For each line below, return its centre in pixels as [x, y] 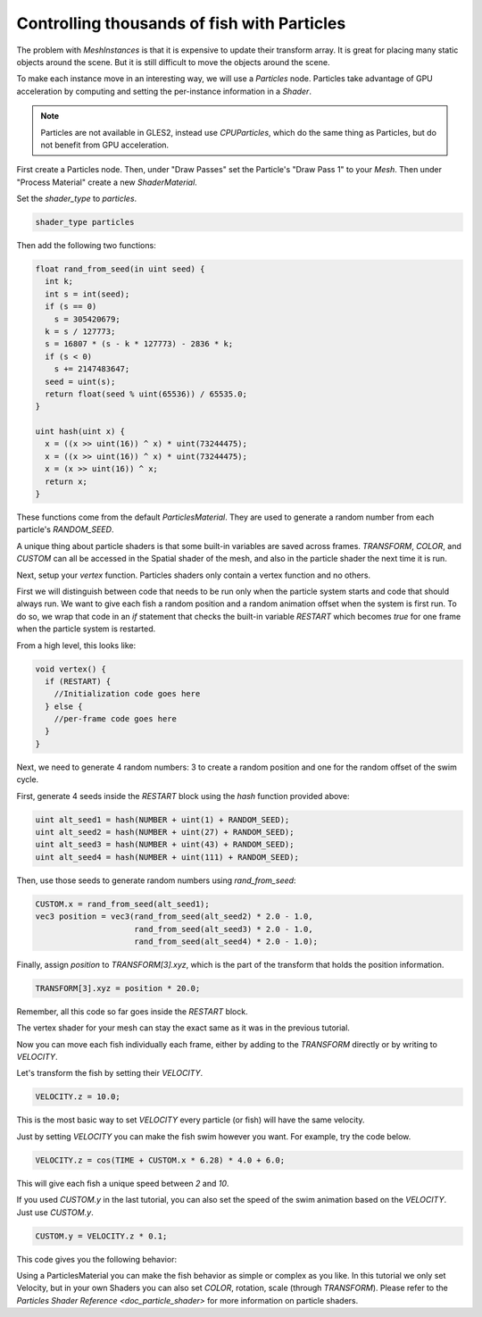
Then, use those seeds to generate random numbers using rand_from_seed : [156, 880]
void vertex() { [71, 669]
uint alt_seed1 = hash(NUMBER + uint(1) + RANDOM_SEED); [162, 820]
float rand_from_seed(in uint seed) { [120, 269]
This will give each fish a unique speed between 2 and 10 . [123, 1183]
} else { [64, 706]
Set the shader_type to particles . [77, 199]
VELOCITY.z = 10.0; [78, 1097]
